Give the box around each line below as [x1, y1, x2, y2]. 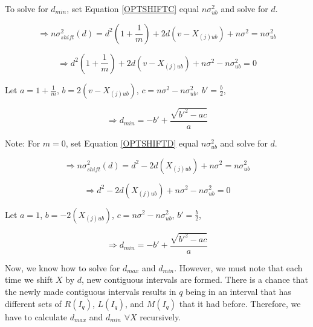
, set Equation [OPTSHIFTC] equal [66, 2, 199, 15]
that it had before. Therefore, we [179, 297, 301, 309]
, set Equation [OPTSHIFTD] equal [65, 136, 199, 149]
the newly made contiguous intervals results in [5, 285, 176, 298]
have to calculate [5, 310, 68, 323]
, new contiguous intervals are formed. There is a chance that [82, 273, 308, 286]
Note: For [5, 136, 40, 149]
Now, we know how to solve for [5, 261, 120, 274]
